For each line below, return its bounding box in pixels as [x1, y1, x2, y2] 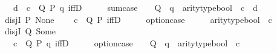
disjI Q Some [4, 25, 56, 37]
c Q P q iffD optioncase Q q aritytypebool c [13, 36, 240, 49]
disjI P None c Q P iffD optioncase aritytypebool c [4, 13, 272, 25]
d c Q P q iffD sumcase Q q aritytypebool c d [13, 1, 258, 13]
